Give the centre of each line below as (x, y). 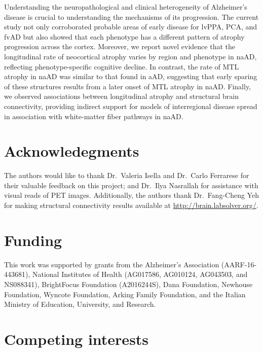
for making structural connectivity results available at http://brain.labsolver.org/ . (131, 205)
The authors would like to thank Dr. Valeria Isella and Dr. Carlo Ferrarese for (127, 175)
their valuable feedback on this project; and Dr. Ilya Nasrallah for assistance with (131, 185)
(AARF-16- (239, 264)
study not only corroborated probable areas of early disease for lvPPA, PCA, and (130, 27)
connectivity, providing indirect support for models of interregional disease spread (131, 106)
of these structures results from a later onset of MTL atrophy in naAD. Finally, (128, 86)
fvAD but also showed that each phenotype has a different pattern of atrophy (124, 36)
